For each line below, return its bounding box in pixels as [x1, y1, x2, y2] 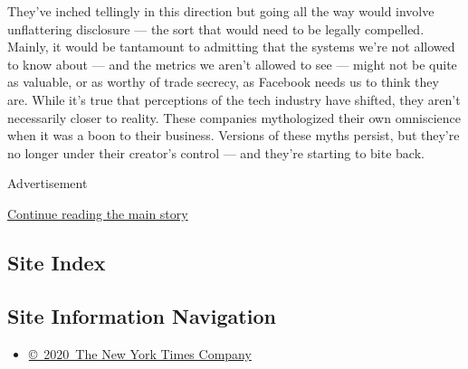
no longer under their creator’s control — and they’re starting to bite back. [7, 143, 425, 162]
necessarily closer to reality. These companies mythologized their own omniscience [7, 108, 462, 127]
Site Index [7, 248, 106, 276]
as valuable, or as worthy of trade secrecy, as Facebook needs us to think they [7, 72, 439, 91]
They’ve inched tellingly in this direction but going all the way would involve [7, 2, 435, 20]
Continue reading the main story [7, 203, 188, 222]
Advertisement [7, 174, 88, 193]
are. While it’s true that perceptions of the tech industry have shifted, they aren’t [7, 90, 461, 109]
